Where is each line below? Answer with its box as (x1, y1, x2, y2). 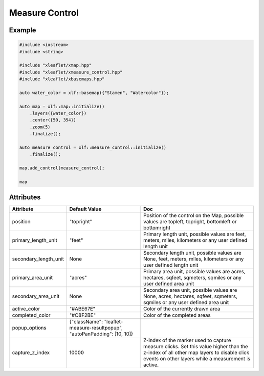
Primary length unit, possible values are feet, (143, 231, 246, 237)
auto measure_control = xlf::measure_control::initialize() (19, 145, 167, 150)
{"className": (69, 318, 103, 325)
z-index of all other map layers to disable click (143, 349, 249, 356)
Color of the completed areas (143, 312, 211, 319)
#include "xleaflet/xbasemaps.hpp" (19, 76, 105, 82)
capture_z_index (12, 349, 50, 356)
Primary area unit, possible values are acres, (143, 268, 246, 275)
